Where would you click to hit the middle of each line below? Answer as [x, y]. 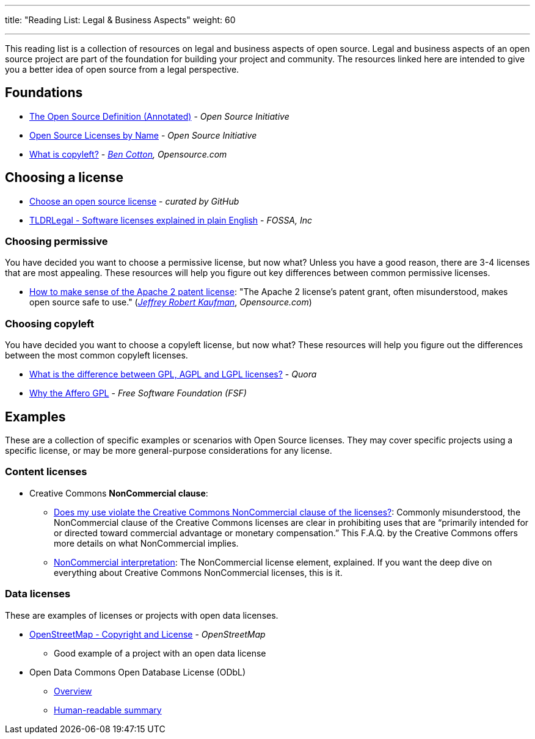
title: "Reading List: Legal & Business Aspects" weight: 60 [120, 20]
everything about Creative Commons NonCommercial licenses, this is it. [198, 572]
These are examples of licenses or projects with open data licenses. [142, 615]
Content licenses [46, 472]
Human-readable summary [108, 710]
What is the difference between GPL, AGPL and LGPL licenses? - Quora [173, 374]
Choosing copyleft [49, 323]
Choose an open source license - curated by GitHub [134, 201]
